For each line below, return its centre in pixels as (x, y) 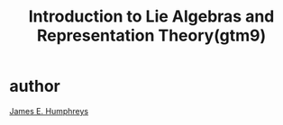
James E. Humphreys (49, 111)
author (35, 86)
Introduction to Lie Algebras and (151, 17)
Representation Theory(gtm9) (151, 36)
